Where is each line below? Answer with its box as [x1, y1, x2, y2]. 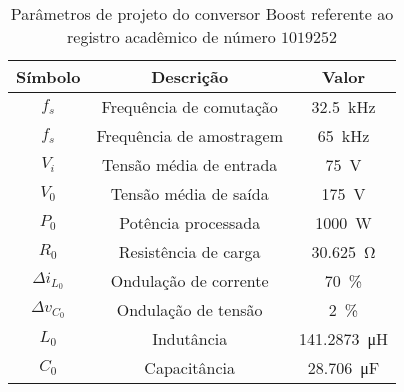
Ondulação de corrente [110, 269, 269, 292]
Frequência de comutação [101, 95, 278, 118]
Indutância [152, 327, 228, 350]
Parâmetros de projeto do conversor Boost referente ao [10, 2, 394, 25]
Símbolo [16, 65, 81, 88]
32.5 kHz [311, 95, 376, 118]
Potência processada [119, 211, 261, 234]
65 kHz [317, 124, 370, 147]
